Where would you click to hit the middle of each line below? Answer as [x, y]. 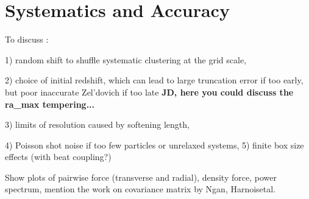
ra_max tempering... [50, 104]
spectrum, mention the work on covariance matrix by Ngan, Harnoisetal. [140, 189]
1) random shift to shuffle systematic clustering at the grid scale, [126, 59]
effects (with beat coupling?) [58, 157]
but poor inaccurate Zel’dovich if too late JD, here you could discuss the [149, 92]
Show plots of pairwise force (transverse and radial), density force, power [141, 177]
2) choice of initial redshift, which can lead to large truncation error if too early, [154, 80]
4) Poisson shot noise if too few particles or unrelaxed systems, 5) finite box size [154, 145]
